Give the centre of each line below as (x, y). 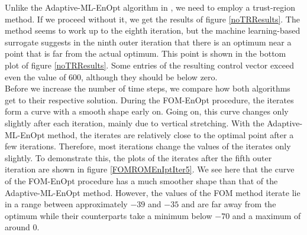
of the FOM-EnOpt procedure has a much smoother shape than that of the (141, 180)
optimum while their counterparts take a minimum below (109, 215)
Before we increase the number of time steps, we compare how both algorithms (148, 88)
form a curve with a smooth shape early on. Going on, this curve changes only (147, 111)
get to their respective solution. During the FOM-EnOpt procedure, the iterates (149, 99)
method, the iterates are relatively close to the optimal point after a (171, 134)
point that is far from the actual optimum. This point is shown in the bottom (146, 53)
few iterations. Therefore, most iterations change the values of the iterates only (148, 146)
